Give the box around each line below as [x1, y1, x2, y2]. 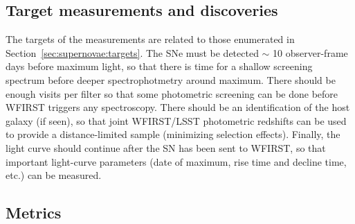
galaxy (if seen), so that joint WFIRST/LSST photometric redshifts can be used [6, 113, 347, 128]
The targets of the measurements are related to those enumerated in [6, 32, 295, 46]
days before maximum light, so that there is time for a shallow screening [6, 59, 313, 74]
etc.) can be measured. [6, 168, 102, 182]
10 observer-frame [273, 45, 348, 60]
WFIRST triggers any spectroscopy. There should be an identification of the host [6, 100, 350, 114]
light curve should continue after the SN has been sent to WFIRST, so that [6, 140, 326, 155]
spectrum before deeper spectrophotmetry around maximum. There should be [6, 72, 336, 87]
